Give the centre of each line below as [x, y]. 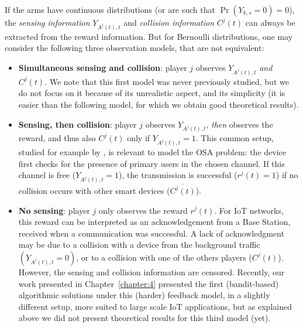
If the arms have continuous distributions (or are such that [110, 9]
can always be [270, 22]
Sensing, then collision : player [78, 124]
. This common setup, [235, 138]
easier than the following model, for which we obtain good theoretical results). [159, 104]
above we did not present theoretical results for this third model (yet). [144, 318]
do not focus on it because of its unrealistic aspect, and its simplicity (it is [152, 93]
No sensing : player [54, 210]
